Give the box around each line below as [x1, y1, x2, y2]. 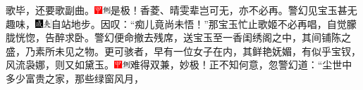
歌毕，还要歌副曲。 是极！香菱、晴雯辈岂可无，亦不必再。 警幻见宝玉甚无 [6, 3, 357, 17]
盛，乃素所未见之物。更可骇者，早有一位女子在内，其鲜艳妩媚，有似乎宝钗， [6, 43, 361, 58]
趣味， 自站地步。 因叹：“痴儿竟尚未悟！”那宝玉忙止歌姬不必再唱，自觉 [6, 16, 347, 31]
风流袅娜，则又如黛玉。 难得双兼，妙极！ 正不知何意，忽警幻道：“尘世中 [6, 57, 352, 72]
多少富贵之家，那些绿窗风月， [6, 70, 144, 85]
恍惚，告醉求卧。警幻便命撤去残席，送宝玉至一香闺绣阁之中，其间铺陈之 [15, 30, 351, 45]
